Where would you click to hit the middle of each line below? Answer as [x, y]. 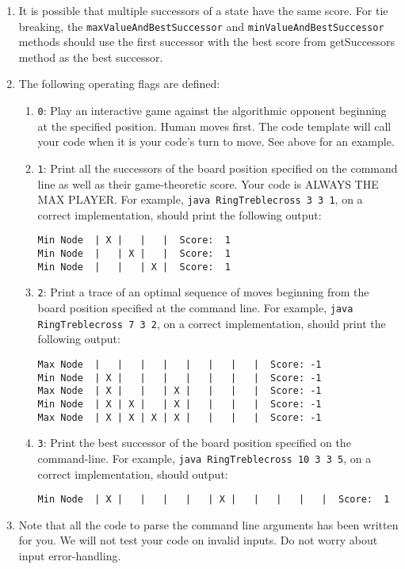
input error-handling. [70, 555]
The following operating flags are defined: [119, 84]
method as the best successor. [91, 57]
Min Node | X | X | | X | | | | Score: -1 [180, 404]
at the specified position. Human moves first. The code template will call [214, 126]
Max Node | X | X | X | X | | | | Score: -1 [180, 417]
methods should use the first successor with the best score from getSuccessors [207, 42]
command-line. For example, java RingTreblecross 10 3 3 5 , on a [204, 458]
